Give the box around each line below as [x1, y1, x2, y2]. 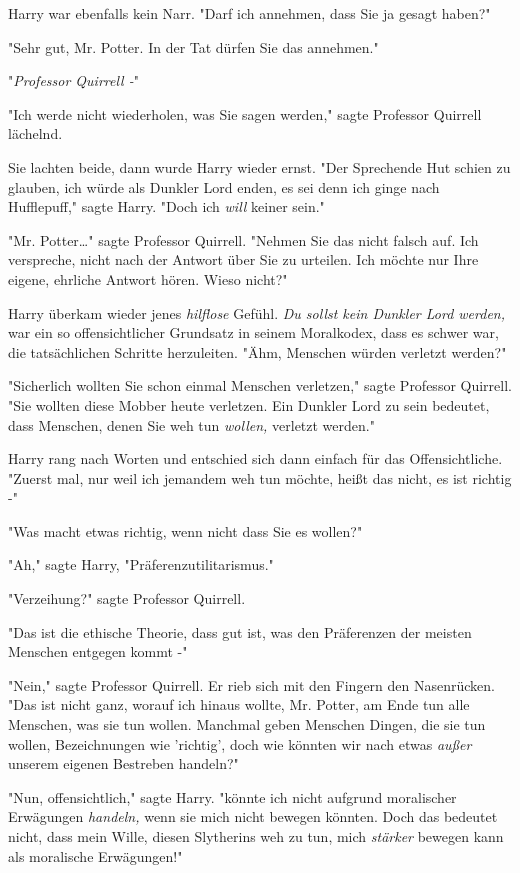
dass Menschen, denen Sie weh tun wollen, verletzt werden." [8, 414, 375, 435]
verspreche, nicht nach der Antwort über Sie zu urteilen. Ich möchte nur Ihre [8, 249, 479, 270]
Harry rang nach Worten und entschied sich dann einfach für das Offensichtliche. [8, 448, 503, 469]
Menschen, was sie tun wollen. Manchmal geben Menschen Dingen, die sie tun [8, 714, 486, 735]
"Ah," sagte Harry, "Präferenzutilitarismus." [8, 554, 274, 575]
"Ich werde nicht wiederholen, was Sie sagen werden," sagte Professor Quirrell [8, 103, 482, 124]
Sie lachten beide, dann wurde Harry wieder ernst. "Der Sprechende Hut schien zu [8, 156, 511, 177]
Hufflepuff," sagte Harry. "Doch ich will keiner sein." [8, 196, 325, 217]
